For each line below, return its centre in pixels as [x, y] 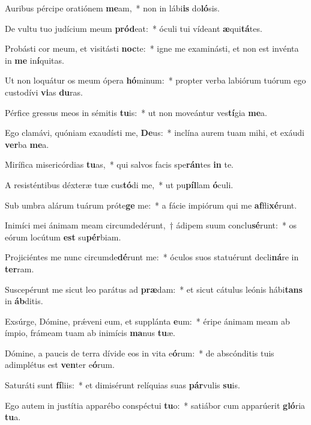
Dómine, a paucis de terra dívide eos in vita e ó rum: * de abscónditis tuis [140, 353]
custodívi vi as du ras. [44, 92]
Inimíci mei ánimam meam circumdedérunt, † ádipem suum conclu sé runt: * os [151, 225]
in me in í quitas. [35, 60]
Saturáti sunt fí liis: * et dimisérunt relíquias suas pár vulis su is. [122, 385]
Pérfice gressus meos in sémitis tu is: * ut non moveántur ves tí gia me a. [136, 112]
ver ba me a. [27, 144]
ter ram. [20, 268]
